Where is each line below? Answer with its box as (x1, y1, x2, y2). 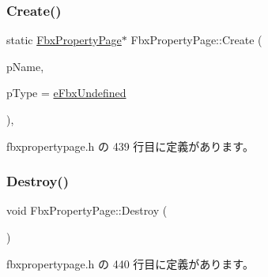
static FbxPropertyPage (6, 32, 122, 48)
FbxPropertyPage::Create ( (130, 32, 262, 48)
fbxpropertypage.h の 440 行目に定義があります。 (6, 255, 254, 271)
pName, (6, 58, 44, 74)
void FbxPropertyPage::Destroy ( (6, 202, 168, 219)
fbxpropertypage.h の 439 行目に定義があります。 (6, 137, 254, 154)
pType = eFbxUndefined (6, 84, 126, 101)
